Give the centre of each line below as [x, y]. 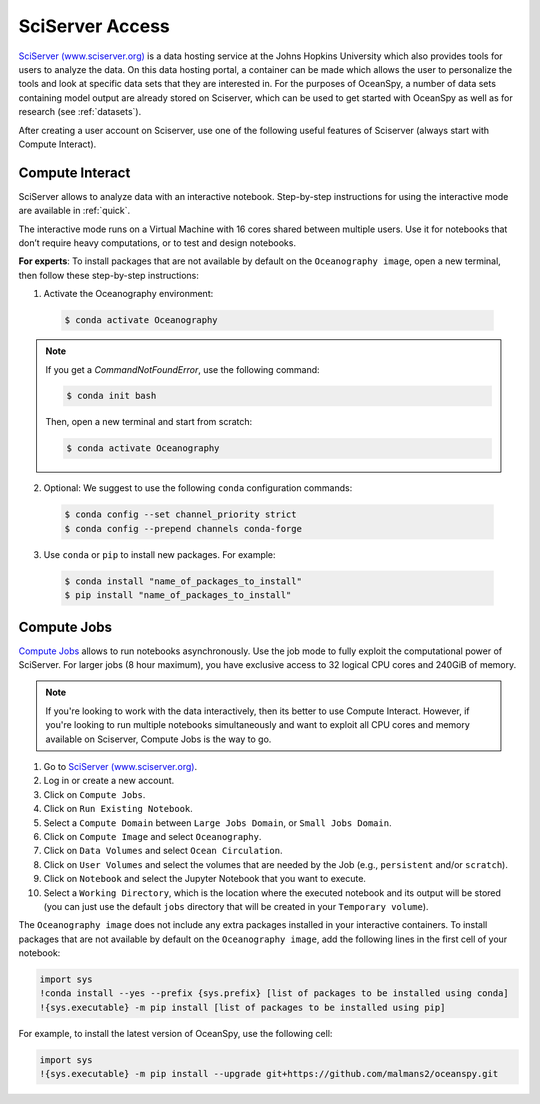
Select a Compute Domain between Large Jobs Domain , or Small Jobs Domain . [217, 822]
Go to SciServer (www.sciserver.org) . [120, 767]
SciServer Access [94, 26]
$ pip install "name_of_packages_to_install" [178, 595]
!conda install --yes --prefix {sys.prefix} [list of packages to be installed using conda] [274, 993]
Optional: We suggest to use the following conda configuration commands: [198, 488]
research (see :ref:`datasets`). [80, 112]
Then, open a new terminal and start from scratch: [149, 422]
